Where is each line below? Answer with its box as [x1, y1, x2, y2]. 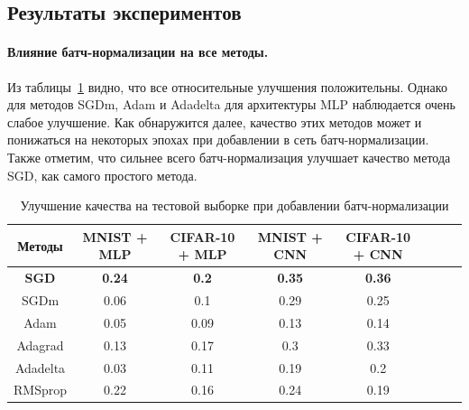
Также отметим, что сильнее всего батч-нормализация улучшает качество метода [7, 147, 451, 166]
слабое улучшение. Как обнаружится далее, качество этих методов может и [7, 112, 422, 131]
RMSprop [14, 380, 67, 399]
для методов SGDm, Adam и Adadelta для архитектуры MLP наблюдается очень [7, 95, 455, 114]
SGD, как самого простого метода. [7, 165, 198, 184]
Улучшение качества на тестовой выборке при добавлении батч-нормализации [20, 196, 449, 215]
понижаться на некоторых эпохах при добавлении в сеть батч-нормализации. [7, 130, 429, 149]
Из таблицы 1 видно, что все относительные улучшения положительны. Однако [7, 77, 447, 96]
